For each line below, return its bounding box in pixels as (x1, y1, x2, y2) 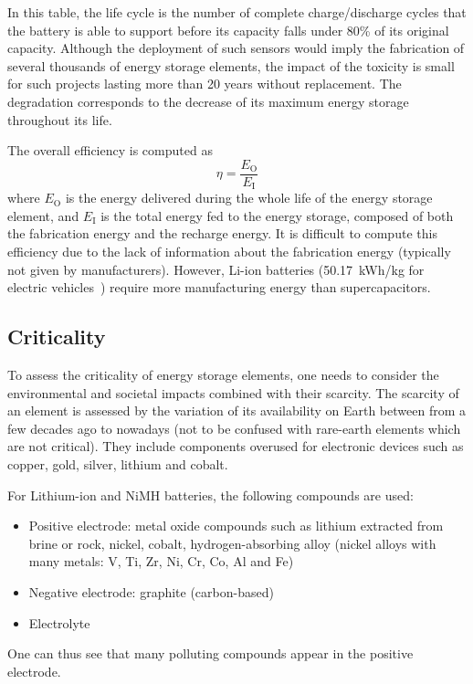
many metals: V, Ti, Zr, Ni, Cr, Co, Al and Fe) (28, 552, 294, 571)
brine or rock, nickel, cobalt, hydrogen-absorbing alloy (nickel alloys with (28, 533, 436, 552)
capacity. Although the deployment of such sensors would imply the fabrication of (7, 38, 465, 58)
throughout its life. (7, 110, 112, 129)
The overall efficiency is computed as (7, 141, 213, 160)
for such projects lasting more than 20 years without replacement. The (7, 74, 402, 93)
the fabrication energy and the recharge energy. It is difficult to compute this (7, 224, 437, 243)
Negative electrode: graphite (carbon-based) (28, 582, 274, 601)
